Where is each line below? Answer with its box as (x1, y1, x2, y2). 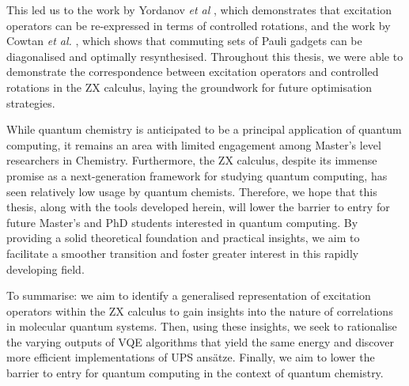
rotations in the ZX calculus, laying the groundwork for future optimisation (6, 78, 373, 95)
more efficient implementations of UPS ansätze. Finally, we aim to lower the (6, 349, 375, 365)
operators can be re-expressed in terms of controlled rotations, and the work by (6, 17, 391, 33)
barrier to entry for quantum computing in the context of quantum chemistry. (6, 365, 384, 381)
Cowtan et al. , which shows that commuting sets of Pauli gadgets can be (6, 32, 362, 49)
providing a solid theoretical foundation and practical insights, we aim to (6, 229, 360, 246)
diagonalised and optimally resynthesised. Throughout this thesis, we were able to (6, 47, 403, 64)
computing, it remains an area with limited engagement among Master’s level (6, 136, 381, 153)
